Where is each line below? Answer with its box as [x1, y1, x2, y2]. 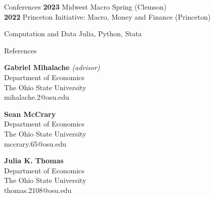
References [4, 45, 37, 55]
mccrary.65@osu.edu [4, 138, 67, 149]
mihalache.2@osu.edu [4, 92, 69, 102]
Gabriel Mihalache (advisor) [4, 62, 100, 73]
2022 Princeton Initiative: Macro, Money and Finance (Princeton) [4, 11, 211, 22]
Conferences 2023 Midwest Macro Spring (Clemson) [4, 2, 167, 12]
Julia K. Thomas [4, 155, 64, 166]
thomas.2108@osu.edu [4, 184, 72, 195]
